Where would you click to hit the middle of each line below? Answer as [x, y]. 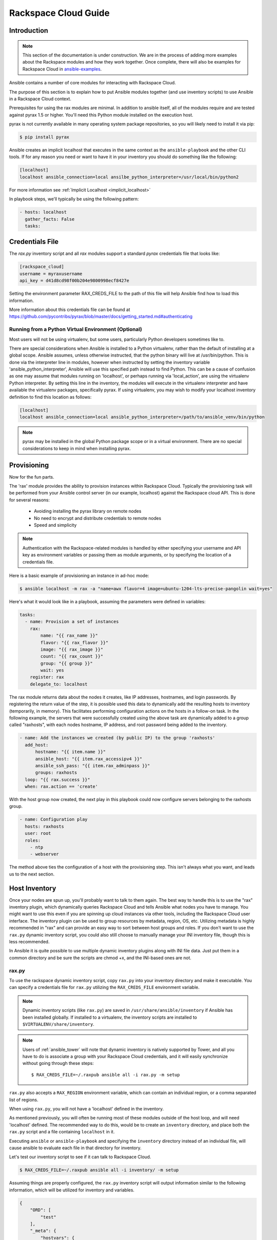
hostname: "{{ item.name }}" [70, 752]
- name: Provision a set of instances [72, 622]
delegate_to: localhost [59, 684]
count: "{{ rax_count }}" [72, 656]
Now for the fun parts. [32, 477]
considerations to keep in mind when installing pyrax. [77, 448]
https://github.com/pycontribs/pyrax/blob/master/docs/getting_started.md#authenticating [101, 316]
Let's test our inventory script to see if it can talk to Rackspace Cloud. [80, 1157]
